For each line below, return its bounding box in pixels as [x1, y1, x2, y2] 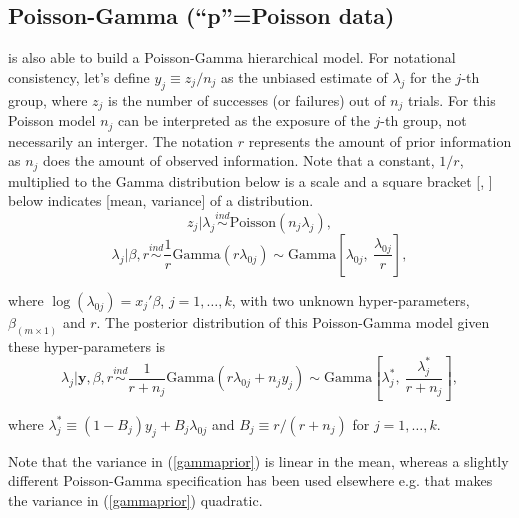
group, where [8, 89, 88, 110]
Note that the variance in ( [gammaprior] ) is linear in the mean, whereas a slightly [8, 450, 509, 471]
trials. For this [408, 89, 496, 110]
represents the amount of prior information [248, 130, 512, 151]
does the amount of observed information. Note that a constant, [43, 150, 435, 171]
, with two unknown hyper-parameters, [231, 289, 470, 310]
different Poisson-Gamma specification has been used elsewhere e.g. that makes [8, 470, 493, 491]
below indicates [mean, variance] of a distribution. [8, 190, 314, 211]
